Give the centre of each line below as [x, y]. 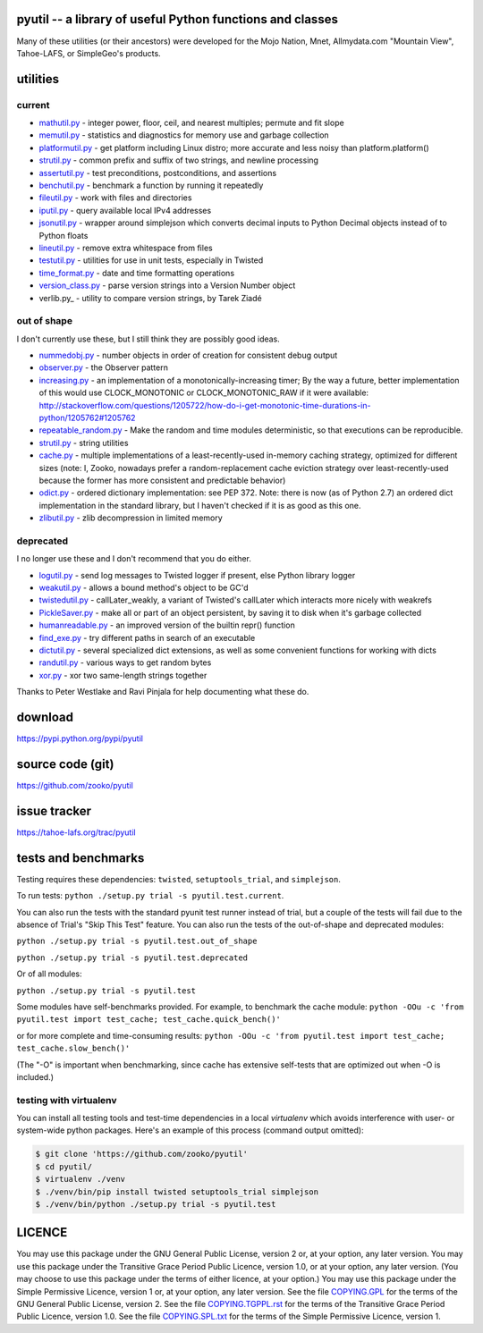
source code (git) [65, 764]
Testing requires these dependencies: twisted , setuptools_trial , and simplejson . [179, 879]
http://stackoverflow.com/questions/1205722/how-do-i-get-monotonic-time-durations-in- [205, 405]
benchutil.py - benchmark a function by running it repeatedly [151, 186]
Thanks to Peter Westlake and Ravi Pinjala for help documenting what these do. [163, 692]
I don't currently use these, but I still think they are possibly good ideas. [148, 339]
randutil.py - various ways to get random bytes [125, 662]
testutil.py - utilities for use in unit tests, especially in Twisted [151, 260]
